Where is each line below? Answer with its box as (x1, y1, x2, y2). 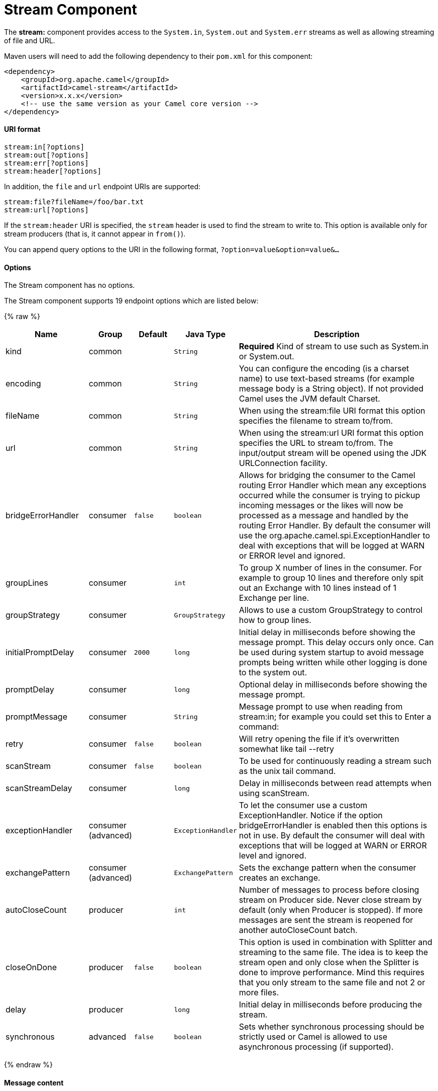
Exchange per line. (239, 593, 309, 603)
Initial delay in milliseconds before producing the (239, 999, 422, 1010)
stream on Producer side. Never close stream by (239, 895, 422, 905)
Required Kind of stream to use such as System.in (239, 341, 429, 352)
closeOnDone (6, 962, 57, 973)
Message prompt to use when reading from (239, 702, 403, 712)
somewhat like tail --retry (239, 744, 334, 754)
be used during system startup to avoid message (239, 647, 424, 658)
